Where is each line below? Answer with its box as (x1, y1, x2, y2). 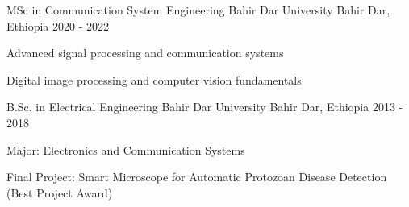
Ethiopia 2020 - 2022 (6, 17, 110, 34)
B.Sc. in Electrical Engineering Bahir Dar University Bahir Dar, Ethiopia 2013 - (6, 98, 403, 115)
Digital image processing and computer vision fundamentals (6, 71, 302, 88)
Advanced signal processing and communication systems (6, 44, 284, 61)
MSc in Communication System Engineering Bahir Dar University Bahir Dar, (6, 2, 390, 18)
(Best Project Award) (6, 184, 113, 201)
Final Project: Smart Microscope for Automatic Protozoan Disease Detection (6, 168, 387, 185)
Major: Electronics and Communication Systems (6, 141, 245, 158)
